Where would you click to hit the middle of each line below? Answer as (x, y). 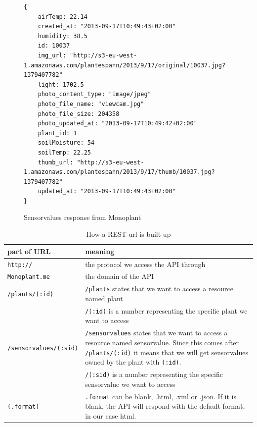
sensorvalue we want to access (130, 384)
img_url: (52, 55)
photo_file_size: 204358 (79, 114)
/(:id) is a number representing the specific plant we (166, 310)
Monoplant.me (29, 277)
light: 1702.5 (61, 84)
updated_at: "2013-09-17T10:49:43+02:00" (107, 191)
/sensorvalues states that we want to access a (156, 333)
